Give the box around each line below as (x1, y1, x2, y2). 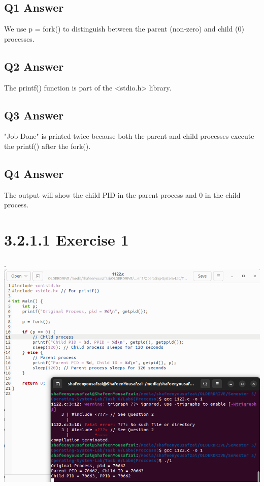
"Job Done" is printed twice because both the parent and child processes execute (4, 131, 254, 141)
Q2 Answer (4, 58, 64, 74)
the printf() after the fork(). (4, 140, 91, 151)
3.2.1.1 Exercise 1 (4, 229, 129, 250)
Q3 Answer (4, 107, 64, 123)
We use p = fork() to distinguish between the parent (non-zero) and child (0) (4, 23, 244, 34)
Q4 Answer (4, 165, 64, 181)
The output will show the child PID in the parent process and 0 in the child (4, 189, 241, 200)
